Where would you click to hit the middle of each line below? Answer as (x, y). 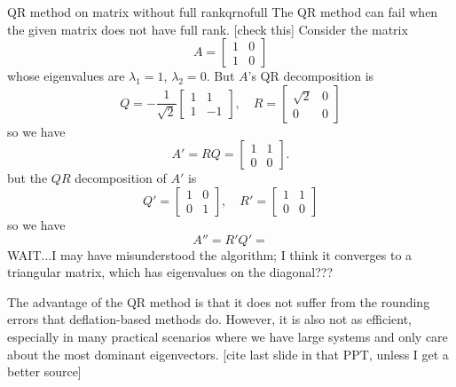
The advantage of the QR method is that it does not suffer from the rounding (219, 301)
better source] (44, 371)
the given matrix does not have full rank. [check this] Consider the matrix (208, 29)
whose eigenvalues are (66, 76)
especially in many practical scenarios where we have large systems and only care (228, 336)
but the (28, 178)
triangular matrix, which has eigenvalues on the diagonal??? (170, 272)
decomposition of (121, 178)
